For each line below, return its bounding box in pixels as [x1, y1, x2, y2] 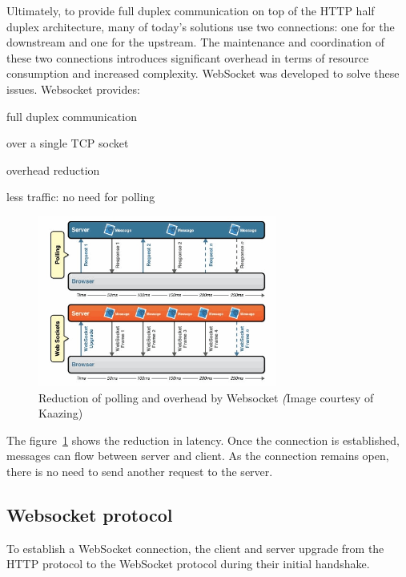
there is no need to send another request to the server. [6, 462, 273, 479]
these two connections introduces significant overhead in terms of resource [6, 49, 369, 66]
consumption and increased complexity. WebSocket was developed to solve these [6, 65, 400, 82]
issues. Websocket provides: [6, 80, 140, 97]
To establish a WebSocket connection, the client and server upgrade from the [6, 539, 384, 556]
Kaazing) [38, 405, 83, 422]
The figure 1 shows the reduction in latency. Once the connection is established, [6, 431, 400, 448]
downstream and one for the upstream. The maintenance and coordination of [6, 34, 385, 50]
